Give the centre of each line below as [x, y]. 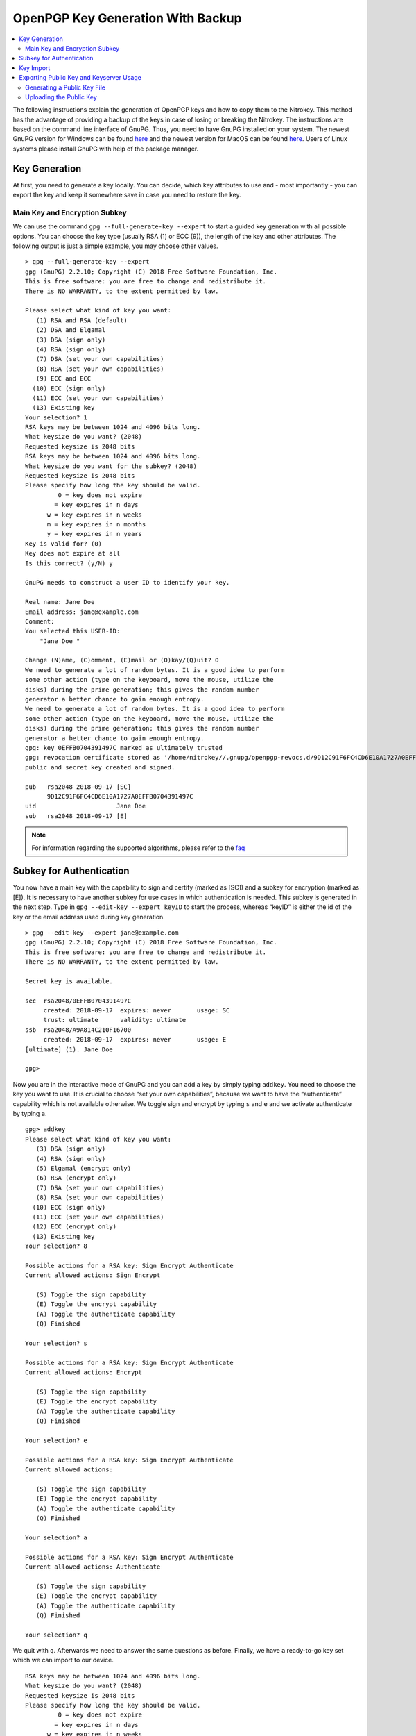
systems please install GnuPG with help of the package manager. [106, 149]
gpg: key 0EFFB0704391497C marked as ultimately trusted [124, 748]
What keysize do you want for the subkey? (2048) [111, 466]
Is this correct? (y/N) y [69, 563]
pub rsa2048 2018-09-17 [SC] [78, 787]
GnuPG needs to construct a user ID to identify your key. [128, 583]
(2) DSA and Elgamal [71, 330]
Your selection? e [57, 1440]
